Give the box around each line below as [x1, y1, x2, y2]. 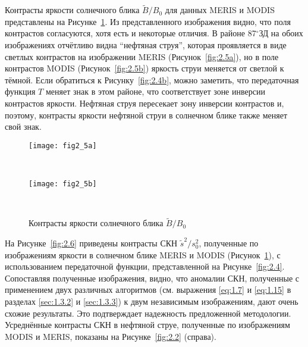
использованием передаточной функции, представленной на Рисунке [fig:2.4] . [5, 260, 285, 273]
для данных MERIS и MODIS [165, 4, 275, 16]
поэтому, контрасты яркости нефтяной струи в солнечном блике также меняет [5, 108, 288, 121]
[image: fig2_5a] [29, 141, 97, 150]
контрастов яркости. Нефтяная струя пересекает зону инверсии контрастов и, [5, 96, 284, 109]
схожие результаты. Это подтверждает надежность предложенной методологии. [5, 307, 291, 319]
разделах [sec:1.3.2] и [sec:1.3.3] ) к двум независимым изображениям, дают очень [5, 295, 298, 308]
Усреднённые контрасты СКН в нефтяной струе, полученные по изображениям [5, 318, 290, 331]
